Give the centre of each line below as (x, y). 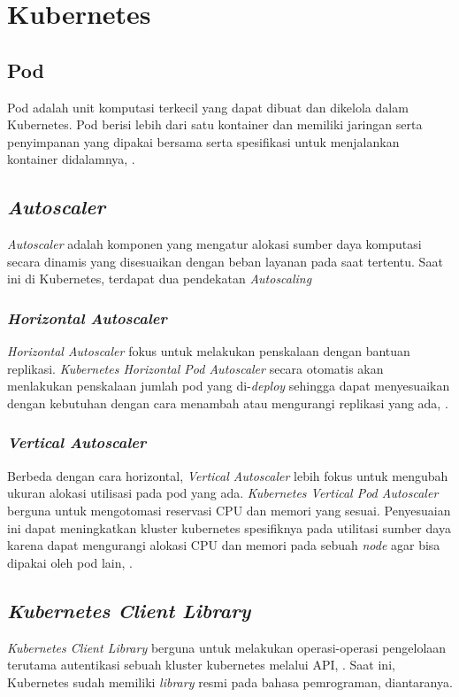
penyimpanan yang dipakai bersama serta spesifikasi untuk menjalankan (203, 141)
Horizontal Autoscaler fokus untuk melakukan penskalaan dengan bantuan (209, 351)
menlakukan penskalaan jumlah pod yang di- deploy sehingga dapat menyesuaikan (229, 386)
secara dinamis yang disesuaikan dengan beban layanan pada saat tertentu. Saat (225, 261)
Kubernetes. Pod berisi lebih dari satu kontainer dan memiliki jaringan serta (215, 124)
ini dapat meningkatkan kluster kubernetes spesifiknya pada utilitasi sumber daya (229, 527)
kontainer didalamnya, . (71, 159)
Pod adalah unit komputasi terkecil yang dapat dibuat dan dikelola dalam (208, 107)
